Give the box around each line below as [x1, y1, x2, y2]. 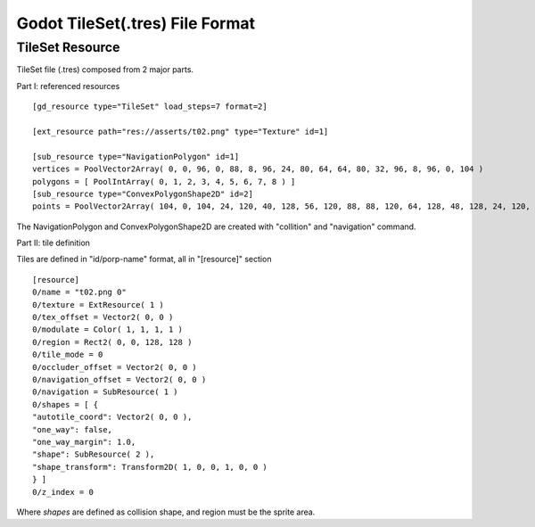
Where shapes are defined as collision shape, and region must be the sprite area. [16, 506, 316, 517]
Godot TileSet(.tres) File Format [16, 13, 256, 33]
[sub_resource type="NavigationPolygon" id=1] [32, 152, 240, 161]
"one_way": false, [32, 424, 113, 434]
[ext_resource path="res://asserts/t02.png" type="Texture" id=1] [32, 126, 329, 136]
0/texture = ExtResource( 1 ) [32, 300, 165, 309]
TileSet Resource [16, 39, 120, 55]
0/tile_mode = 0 [32, 350, 103, 360]
